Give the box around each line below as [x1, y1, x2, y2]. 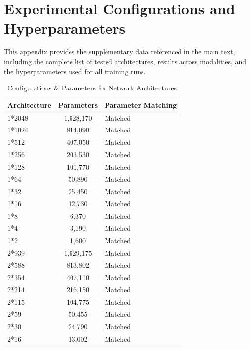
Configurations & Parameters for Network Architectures [7, 83, 177, 93]
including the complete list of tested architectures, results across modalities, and [4, 56, 247, 66]
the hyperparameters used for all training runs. [4, 66, 146, 76]
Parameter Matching [105, 99, 177, 110]
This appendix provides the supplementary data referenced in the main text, [4, 46, 235, 57]
